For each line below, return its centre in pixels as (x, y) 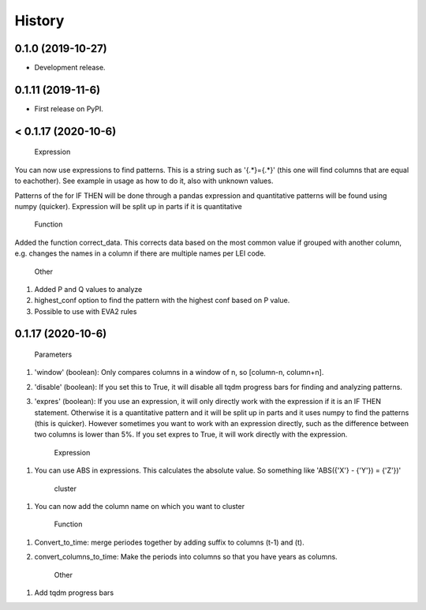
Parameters (53, 354)
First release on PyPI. (69, 109)
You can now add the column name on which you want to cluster (139, 506)
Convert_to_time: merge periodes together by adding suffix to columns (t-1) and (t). (169, 542)
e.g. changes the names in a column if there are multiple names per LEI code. (140, 253)
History (39, 21)
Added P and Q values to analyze (88, 289)
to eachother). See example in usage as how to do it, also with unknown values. (144, 181)
